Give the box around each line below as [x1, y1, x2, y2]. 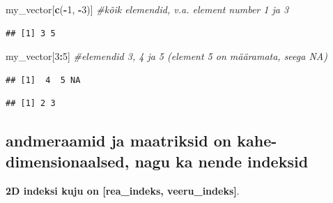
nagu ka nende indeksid [134, 150, 309, 172]
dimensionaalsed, [6, 150, 130, 172]
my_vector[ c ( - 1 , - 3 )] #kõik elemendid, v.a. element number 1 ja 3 [6, 2, 289, 16]
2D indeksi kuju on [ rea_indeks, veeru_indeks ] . [6, 183, 240, 197]
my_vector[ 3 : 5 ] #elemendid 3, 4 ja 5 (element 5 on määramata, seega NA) [6, 49, 327, 63]
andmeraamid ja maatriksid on [6, 130, 232, 151]
